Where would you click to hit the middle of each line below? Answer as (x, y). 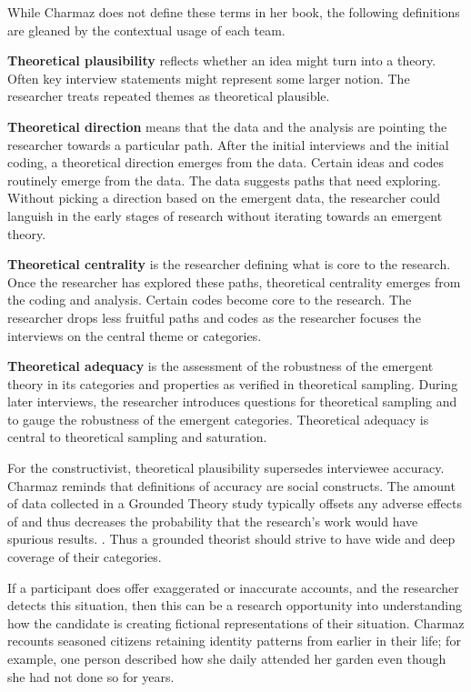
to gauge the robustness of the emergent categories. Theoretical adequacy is (218, 419)
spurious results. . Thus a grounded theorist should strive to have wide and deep (231, 539)
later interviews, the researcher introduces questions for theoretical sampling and (232, 401)
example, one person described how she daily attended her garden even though (227, 658)
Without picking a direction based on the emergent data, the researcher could (224, 198)
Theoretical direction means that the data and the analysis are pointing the (227, 126)
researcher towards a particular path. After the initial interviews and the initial (228, 144)
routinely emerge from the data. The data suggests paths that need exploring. (224, 180)
